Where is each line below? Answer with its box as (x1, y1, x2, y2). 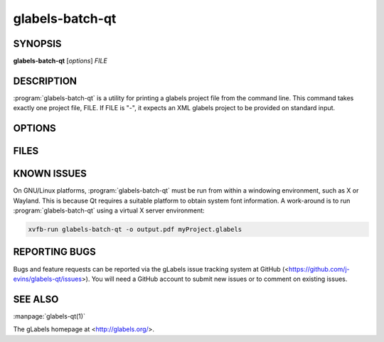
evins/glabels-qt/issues (13, 274, 82, 283)
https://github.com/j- (288, 264, 350, 273)
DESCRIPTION (13, 75, 78, 87)
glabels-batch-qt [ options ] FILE (13, 57, 108, 65)
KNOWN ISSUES (13, 168, 87, 180)
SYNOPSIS (13, 38, 62, 50)
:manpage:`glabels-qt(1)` (13, 311, 85, 320)
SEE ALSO (13, 293, 59, 305)
